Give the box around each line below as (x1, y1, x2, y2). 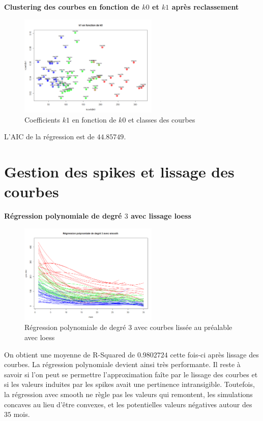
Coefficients (24, 114, 61, 125)
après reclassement (171, 2, 239, 12)
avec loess (24, 332, 55, 342)
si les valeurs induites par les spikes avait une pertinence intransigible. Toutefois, (4, 379, 255, 389)
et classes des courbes (128, 114, 195, 125)
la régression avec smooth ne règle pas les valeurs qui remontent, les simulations (4, 388, 253, 399)
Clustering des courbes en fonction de (4, 2, 139, 12)
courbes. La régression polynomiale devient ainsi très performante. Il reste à (4, 359, 241, 370)
